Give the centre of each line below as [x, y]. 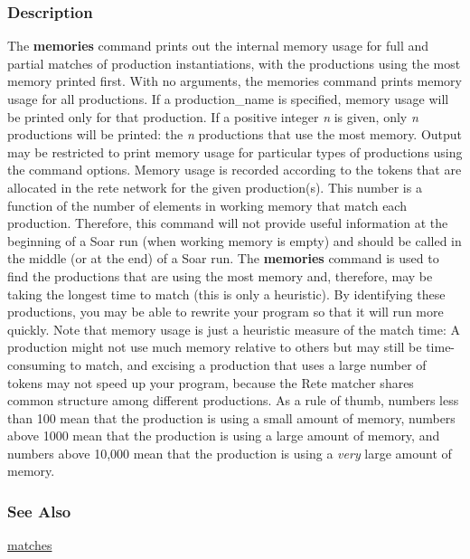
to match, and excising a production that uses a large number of [248, 364]
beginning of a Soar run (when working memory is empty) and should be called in [235, 240]
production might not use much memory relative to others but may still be [215, 347]
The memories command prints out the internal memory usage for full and [218, 46]
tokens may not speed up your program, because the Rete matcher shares [211, 382]
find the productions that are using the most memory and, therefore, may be [220, 275]
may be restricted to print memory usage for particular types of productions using [235, 152]
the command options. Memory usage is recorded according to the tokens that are [235, 170]
